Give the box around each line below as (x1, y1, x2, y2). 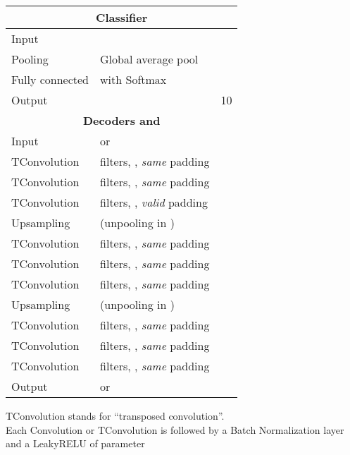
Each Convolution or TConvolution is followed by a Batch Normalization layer (6, 422, 344, 437)
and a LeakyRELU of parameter (6, 436, 145, 451)
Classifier (96, 9, 148, 25)
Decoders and (82, 112, 161, 128)
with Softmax (100, 71, 167, 87)
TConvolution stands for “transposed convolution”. (6, 408, 225, 423)
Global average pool (100, 51, 199, 67)
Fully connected (11, 71, 89, 87)
